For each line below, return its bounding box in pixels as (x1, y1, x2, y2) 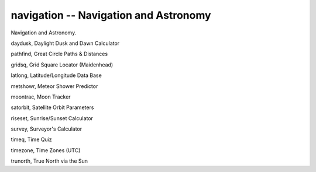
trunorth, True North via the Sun (11, 157, 88, 164)
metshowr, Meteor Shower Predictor (11, 82, 98, 90)
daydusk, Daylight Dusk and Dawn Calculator (11, 40, 120, 47)
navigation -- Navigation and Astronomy (11, 9, 211, 22)
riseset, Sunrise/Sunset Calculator (11, 114, 94, 122)
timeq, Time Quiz (11, 136, 52, 143)
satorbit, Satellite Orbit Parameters (11, 104, 94, 111)
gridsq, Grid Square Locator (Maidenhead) (11, 61, 114, 68)
